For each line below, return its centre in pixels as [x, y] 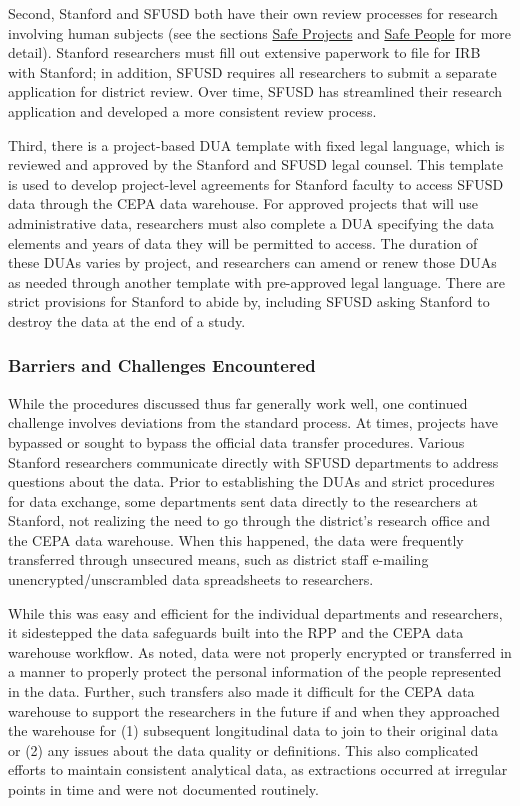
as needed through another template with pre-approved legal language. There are [256, 281]
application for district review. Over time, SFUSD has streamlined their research [255, 91]
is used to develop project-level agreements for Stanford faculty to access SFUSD [256, 183]
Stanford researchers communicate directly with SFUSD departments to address [253, 461]
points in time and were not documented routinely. [163, 789]
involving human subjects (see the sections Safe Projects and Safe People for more [260, 32]
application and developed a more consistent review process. [192, 110]
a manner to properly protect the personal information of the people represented [255, 671]
